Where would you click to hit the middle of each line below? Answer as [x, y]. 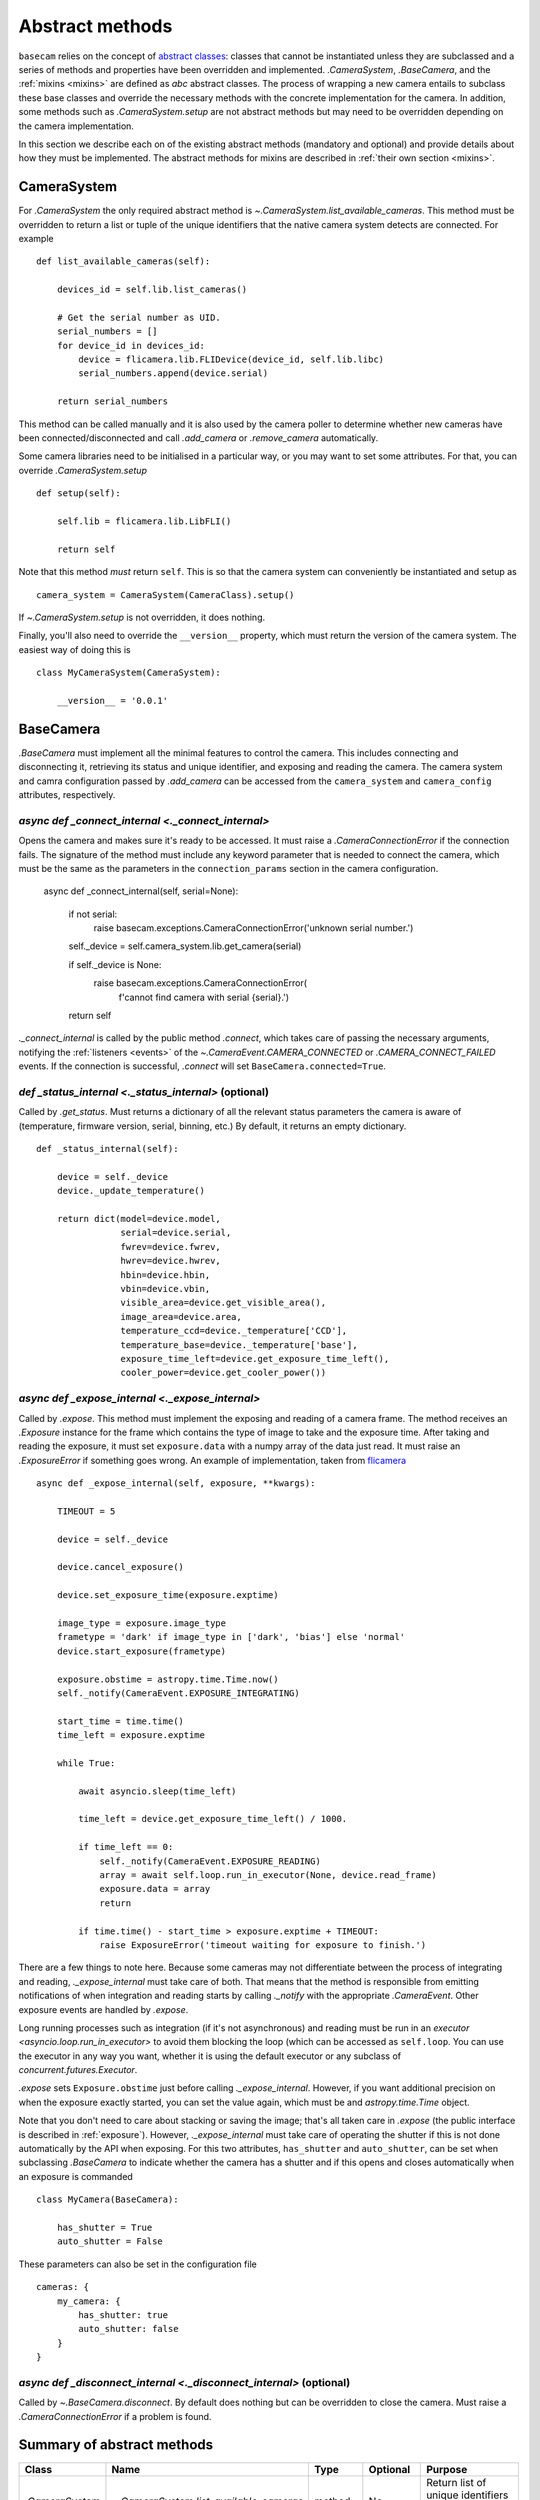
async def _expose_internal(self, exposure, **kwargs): [176, 1483]
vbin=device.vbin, [165, 1289]
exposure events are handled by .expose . [103, 2009]
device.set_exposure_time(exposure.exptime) [167, 1595]
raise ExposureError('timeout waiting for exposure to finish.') [263, 1944]
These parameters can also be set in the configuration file [137, 2264]
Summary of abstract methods [116, 2445]
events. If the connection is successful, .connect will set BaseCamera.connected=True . [202, 1066]
